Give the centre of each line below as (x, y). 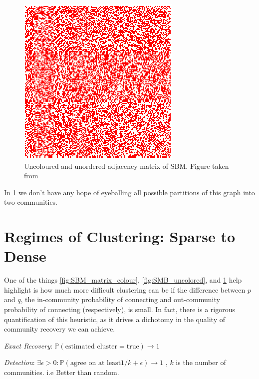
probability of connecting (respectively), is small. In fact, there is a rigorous (120, 309)
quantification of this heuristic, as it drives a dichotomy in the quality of (115, 319)
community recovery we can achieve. (60, 329)
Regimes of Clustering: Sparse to (120, 236)
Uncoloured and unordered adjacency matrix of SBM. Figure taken (127, 166)
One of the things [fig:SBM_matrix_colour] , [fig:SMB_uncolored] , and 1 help (123, 280)
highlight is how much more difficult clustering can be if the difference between (125, 289)
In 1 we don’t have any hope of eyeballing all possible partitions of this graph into (129, 192)
